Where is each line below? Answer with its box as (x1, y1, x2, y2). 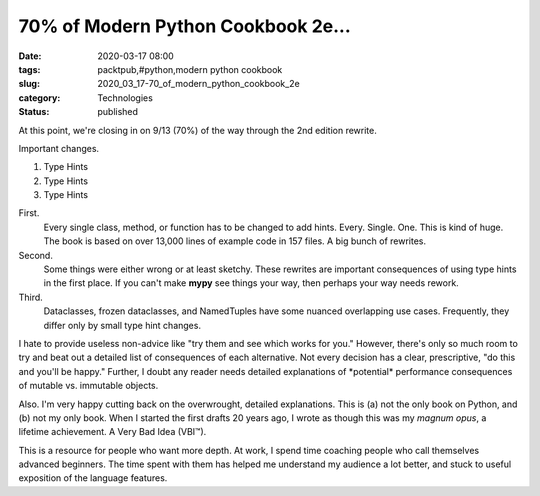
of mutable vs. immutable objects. (18, 380, 159, 392)
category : (18, 91, 61, 104)
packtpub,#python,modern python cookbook (97, 63, 283, 75)
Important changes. (18, 142, 100, 154)
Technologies (97, 91, 154, 104)
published (97, 106, 139, 118)
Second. (18, 249, 54, 261)
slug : (18, 78, 40, 90)
